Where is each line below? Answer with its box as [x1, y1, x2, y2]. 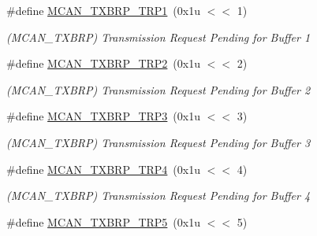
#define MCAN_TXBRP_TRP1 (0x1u [6, 2, 200, 18]
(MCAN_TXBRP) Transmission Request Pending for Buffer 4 [6, 187, 311, 204]
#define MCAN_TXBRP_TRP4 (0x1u [6, 160, 200, 177]
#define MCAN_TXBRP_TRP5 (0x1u [6, 213, 200, 230]
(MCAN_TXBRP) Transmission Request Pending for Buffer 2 [6, 81, 311, 98]
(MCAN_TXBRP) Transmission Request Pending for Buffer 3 [6, 134, 311, 150]
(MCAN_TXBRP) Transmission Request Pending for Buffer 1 [6, 28, 311, 45]
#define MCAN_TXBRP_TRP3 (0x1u [6, 108, 200, 124]
